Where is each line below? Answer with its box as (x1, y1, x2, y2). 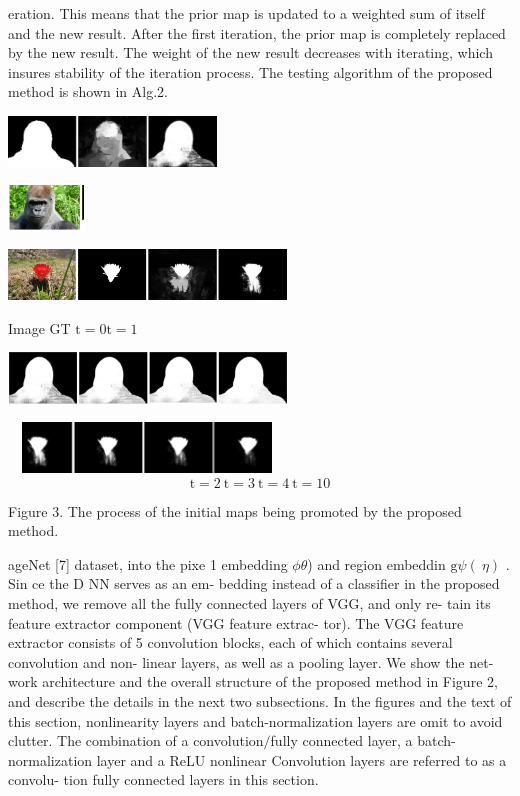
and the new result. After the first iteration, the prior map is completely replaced (8, 22, 506, 43)
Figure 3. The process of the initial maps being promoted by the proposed (8, 500, 462, 521)
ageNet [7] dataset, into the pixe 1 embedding (8, 553, 288, 574)
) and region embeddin (307, 553, 446, 574)
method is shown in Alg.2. (8, 81, 168, 102)
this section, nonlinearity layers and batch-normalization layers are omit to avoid (8, 710, 503, 731)
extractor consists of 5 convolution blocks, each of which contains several (8, 632, 453, 653)
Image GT (8, 317, 71, 338)
